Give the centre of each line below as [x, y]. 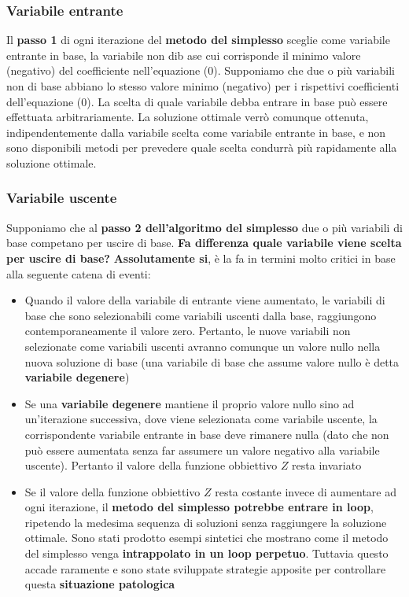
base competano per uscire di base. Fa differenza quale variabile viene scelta [204, 243]
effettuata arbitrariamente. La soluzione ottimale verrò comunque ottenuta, [188, 117]
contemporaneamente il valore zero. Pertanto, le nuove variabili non [188, 331]
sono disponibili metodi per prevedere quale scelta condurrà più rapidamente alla [202, 147]
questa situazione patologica [100, 584]
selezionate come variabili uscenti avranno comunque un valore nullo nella [203, 346]
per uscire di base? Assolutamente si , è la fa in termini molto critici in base [201, 258]
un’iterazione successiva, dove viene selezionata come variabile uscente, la [201, 419]
